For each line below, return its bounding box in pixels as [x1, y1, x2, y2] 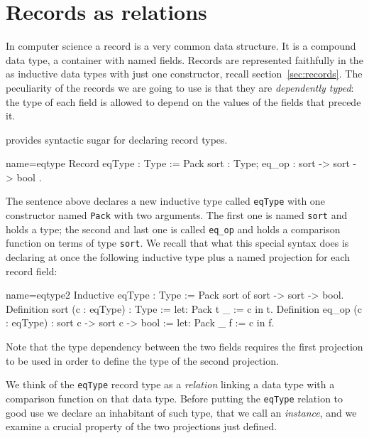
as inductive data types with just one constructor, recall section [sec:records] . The [6, 66, 363, 81]
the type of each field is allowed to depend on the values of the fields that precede [6, 94, 361, 109]
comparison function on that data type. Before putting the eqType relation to [6, 390, 343, 405]
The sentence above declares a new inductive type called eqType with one [6, 193, 325, 208]
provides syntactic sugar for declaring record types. [6, 132, 228, 146]
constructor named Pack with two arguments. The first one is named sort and [6, 208, 348, 223]
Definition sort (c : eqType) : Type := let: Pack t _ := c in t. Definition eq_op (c [6, 301, 362, 316]
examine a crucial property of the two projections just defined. [6, 419, 277, 434]
